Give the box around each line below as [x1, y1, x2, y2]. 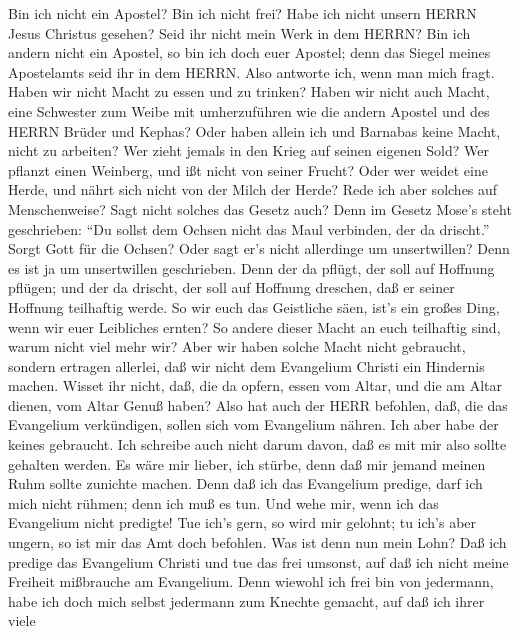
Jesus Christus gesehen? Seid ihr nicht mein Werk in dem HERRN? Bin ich [8, 22, 471, 43]
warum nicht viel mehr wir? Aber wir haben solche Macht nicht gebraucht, [8, 336, 466, 357]
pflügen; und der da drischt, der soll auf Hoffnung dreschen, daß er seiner [8, 277, 455, 298]
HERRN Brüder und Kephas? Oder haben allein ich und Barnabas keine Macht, [8, 120, 501, 141]
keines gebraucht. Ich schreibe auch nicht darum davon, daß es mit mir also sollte [8, 434, 507, 455]
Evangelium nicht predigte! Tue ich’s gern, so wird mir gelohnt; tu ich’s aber [8, 512, 477, 533]
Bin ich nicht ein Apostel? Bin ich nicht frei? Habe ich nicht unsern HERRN [8, 3, 477, 23]
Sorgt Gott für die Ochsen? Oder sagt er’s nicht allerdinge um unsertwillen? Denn [8, 238, 510, 259]
